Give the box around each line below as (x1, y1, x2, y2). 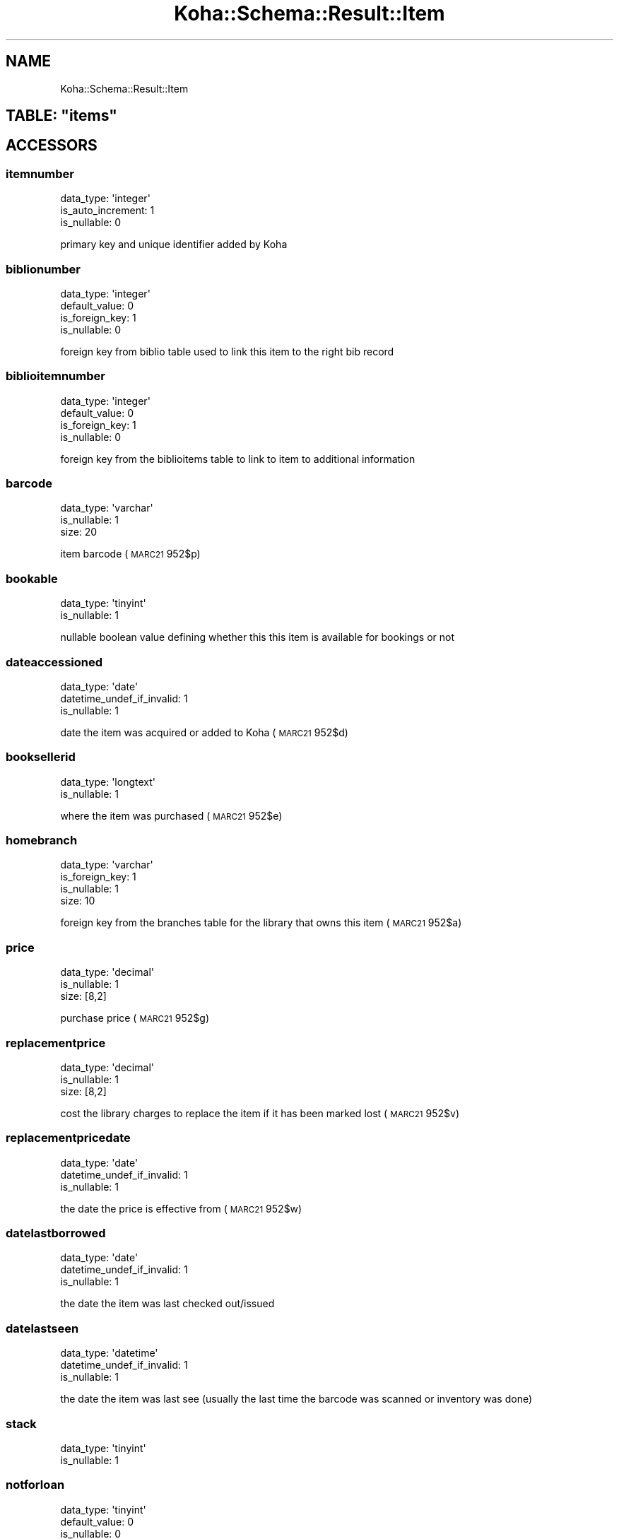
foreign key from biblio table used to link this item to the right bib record (60, 345, 394, 358)
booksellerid (6, 750, 76, 765)
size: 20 (60, 526, 98, 538)
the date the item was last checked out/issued (60, 1297, 275, 1310)
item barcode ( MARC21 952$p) (60, 548, 201, 560)
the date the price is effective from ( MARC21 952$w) (60, 1202, 302, 1215)
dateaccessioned (6, 654, 103, 669)
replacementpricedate (6, 1131, 131, 1145)
